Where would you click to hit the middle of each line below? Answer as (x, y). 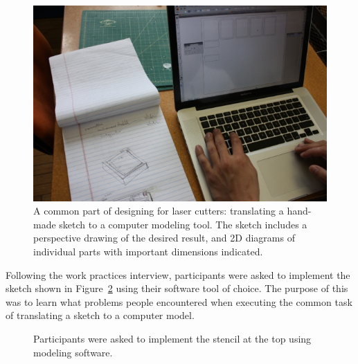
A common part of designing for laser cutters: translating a (159, 211)
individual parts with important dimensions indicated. (148, 252)
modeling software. (73, 352)
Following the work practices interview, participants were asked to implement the (178, 274)
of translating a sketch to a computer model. (100, 315)
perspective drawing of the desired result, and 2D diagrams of (164, 238)
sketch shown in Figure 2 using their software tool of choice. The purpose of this (177, 288)
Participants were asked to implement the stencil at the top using (172, 338)
